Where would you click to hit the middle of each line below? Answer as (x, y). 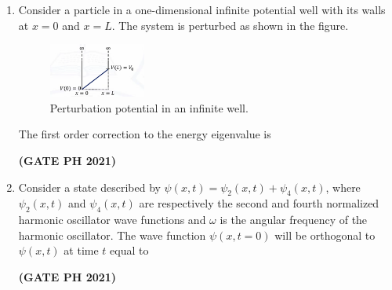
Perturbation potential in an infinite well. (149, 107)
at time (81, 250)
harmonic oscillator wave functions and (112, 220)
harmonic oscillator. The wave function (112, 235)
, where (343, 187)
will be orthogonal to (325, 235)
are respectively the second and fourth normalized (259, 203)
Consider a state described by (89, 187)
